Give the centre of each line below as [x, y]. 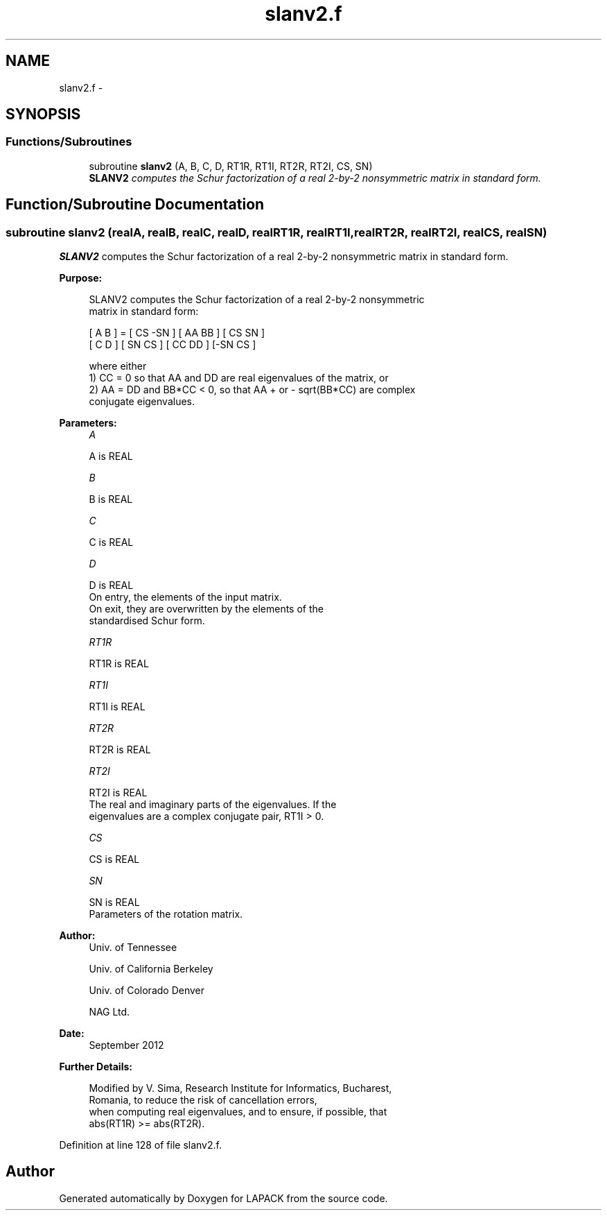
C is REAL [111, 542]
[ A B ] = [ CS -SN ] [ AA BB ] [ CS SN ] [177, 333]
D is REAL [111, 585]
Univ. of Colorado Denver [147, 991]
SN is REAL [114, 902]
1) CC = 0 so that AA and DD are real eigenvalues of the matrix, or [239, 378]
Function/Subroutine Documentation [135, 205]
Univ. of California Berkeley [151, 969]
